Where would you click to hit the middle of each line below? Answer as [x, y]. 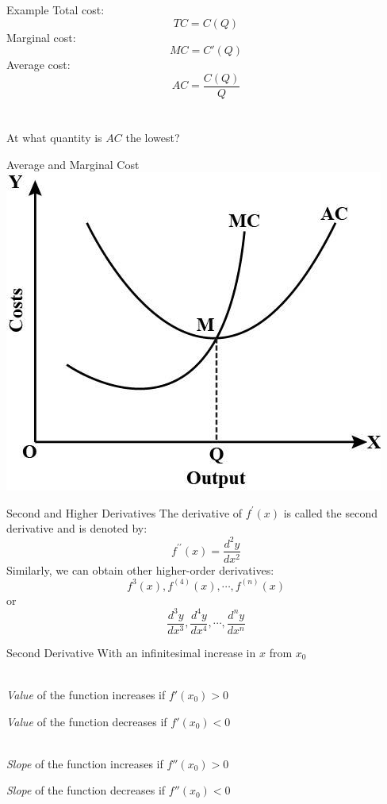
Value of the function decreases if [87, 721]
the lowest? [153, 138]
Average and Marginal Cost [73, 164]
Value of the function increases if [86, 694]
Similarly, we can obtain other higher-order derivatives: [140, 569]
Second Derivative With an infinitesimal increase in [131, 652]
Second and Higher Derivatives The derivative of [125, 512]
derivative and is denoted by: [77, 528]
